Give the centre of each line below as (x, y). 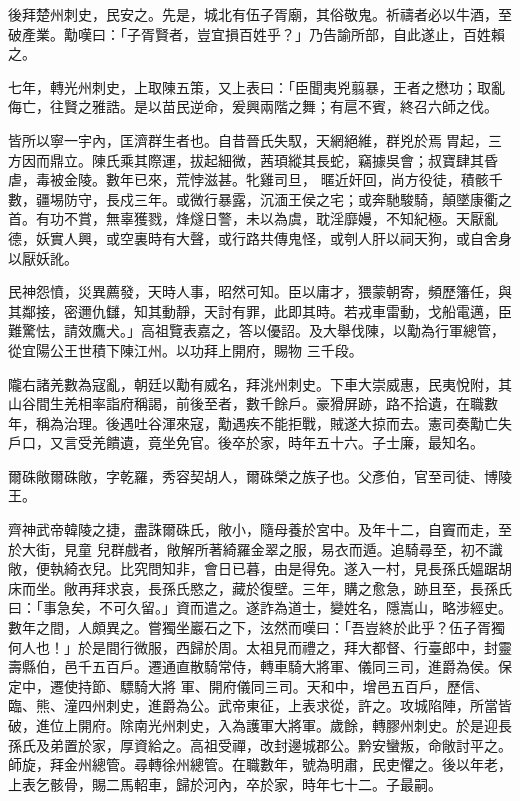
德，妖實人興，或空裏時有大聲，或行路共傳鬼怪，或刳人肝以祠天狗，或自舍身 (260, 237)
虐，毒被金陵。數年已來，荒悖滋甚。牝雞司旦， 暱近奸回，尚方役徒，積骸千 (255, 179)
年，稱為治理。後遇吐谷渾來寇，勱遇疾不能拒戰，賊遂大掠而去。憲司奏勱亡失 (260, 422)
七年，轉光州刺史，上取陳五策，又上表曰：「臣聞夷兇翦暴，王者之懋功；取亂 (256, 86)
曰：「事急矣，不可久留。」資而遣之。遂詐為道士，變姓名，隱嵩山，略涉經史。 (260, 607)
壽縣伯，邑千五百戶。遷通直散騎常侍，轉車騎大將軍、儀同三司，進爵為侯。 (253, 666)
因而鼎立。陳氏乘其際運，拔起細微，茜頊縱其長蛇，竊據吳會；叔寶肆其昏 (259, 159)
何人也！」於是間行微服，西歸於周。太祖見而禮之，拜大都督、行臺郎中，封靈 (260, 646)
